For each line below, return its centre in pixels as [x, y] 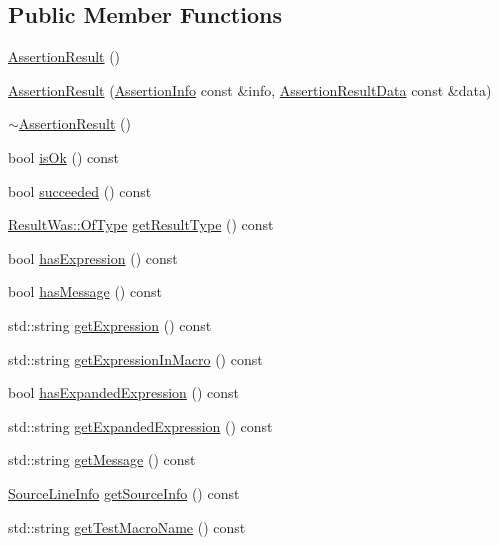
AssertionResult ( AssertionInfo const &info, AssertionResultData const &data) [250, 89]
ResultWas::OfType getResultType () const [141, 224]
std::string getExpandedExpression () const [140, 425]
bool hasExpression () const [93, 257]
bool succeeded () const [80, 190]
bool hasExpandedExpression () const [124, 392]
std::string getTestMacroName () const [127, 526]
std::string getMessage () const [102, 459]
